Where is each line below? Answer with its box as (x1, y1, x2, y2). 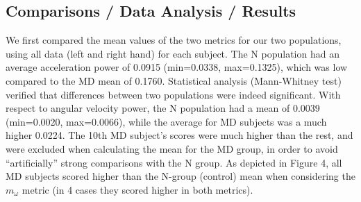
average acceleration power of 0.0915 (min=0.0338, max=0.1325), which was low (6, 60, 348, 74)
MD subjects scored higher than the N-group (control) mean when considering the (6, 169, 355, 183)
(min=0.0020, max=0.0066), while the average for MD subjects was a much (6, 114, 327, 128)
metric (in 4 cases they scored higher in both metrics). (22, 182, 253, 196)
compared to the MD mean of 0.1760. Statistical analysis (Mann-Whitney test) (6, 73, 342, 87)
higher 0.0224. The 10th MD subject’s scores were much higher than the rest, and (6, 128, 353, 142)
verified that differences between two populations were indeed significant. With (6, 87, 341, 101)
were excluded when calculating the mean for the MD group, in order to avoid (6, 141, 338, 155)
